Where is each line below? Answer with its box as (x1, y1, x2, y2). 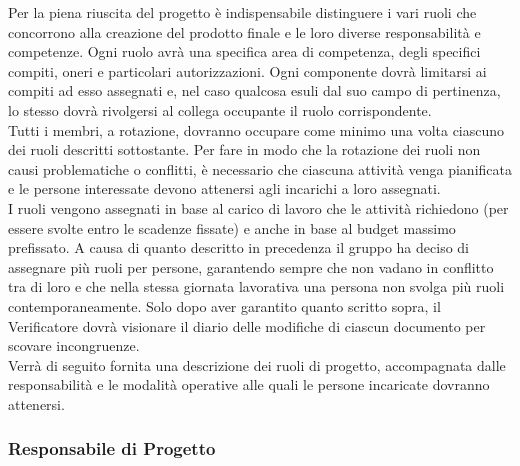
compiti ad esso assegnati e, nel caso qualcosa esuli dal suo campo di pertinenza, (8, 80, 501, 101)
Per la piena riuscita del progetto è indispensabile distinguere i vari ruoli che (8, 2, 477, 22)
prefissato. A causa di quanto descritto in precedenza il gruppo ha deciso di (8, 237, 469, 258)
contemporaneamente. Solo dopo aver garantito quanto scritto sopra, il (8, 295, 441, 316)
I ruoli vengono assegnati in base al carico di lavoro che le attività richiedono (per (8, 197, 509, 218)
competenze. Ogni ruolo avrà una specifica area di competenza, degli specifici (8, 41, 481, 62)
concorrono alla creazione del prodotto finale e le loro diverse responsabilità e (8, 21, 481, 42)
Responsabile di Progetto (8, 436, 216, 461)
